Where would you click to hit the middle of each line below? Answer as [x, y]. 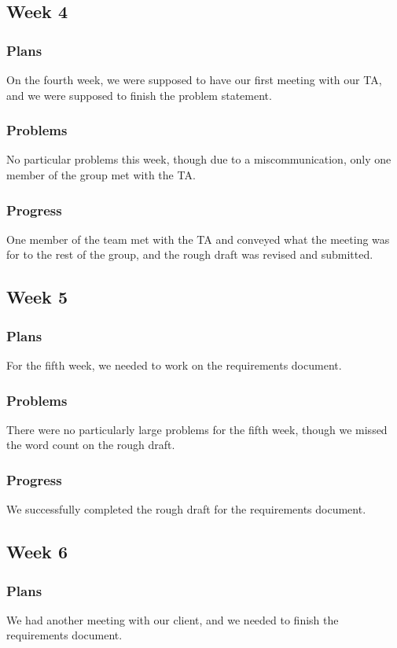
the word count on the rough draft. [91, 445]
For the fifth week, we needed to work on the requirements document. [174, 365]
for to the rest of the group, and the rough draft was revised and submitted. [190, 254]
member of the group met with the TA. [101, 175]
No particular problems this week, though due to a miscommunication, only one [199, 159]
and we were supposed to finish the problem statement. [139, 95]
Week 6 [37, 552]
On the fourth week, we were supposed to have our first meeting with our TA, [194, 79]
